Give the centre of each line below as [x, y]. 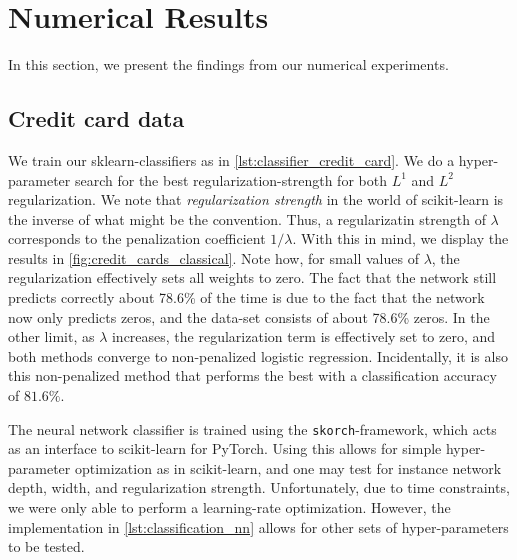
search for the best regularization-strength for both [230, 179]
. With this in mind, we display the [400, 238]
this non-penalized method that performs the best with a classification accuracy [252, 375]
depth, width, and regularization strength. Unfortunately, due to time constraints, [259, 487]
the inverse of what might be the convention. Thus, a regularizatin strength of [247, 218]
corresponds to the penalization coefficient [137, 238]
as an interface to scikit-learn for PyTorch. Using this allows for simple [225, 448]
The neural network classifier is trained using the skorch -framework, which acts [252, 428]
